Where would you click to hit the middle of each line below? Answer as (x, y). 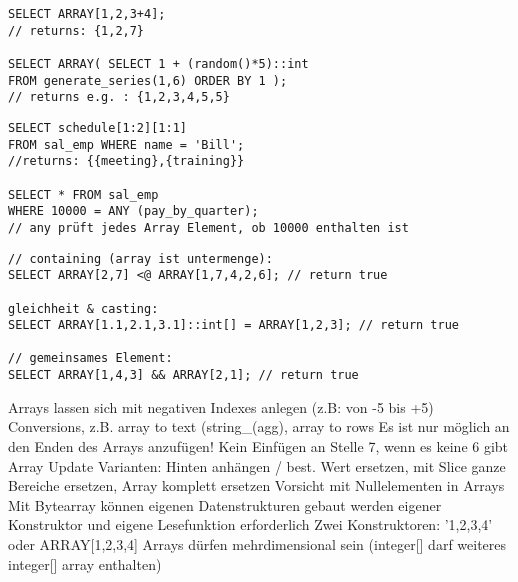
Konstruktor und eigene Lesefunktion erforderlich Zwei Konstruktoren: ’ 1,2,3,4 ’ (250, 524)
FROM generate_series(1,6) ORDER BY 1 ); (148, 80)
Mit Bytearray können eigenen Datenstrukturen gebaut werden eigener (225, 504)
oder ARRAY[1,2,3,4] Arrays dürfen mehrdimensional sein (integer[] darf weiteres (257, 543)
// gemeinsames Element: (90, 358)
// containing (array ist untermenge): (140, 258)
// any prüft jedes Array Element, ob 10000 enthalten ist (208, 227)
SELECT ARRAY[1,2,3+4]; (87, 14)
